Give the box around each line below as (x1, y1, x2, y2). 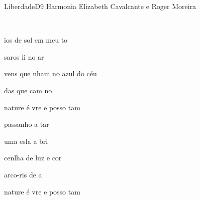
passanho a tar (4, 119, 49, 129)
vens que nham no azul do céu (4, 68, 97, 79)
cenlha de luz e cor (4, 152, 62, 163)
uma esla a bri (4, 135, 48, 146)
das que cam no (4, 85, 52, 95)
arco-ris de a (4, 169, 42, 179)
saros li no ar (4, 51, 44, 62)
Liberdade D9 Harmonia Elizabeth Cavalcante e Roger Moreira (4, 1, 196, 11)
